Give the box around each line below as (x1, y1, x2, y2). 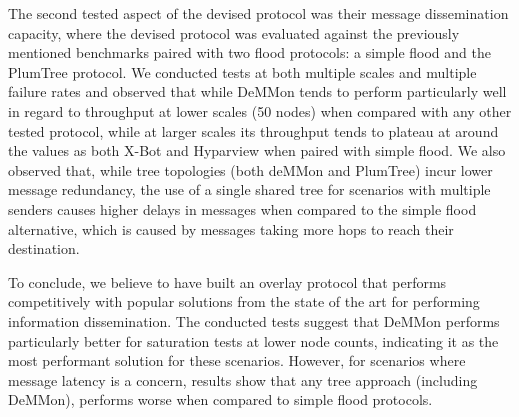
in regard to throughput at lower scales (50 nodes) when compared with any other (8, 100, 512, 121)
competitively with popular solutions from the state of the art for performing (8, 291, 480, 312)
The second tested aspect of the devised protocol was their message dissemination (8, 3, 509, 23)
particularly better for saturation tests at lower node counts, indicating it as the (8, 330, 499, 351)
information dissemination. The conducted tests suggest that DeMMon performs (8, 310, 500, 331)
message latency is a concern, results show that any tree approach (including (8, 369, 478, 390)
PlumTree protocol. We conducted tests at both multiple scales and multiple (8, 61, 477, 82)
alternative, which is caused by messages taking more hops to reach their (8, 218, 454, 239)
